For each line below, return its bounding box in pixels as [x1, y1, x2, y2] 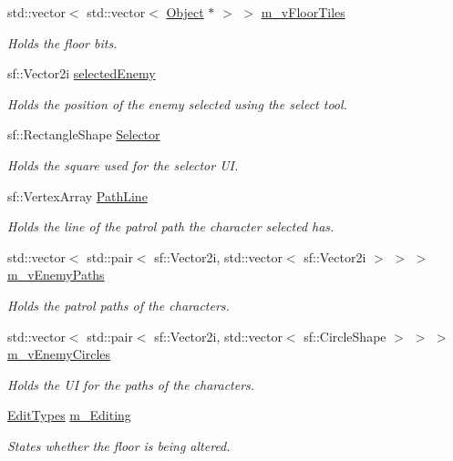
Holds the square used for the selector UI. [7, 155, 239, 174]
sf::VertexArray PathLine [7, 186, 148, 205]
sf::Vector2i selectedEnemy [7, 64, 156, 83]
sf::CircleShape [304, 326, 386, 345]
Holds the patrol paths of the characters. [7, 295, 230, 314]
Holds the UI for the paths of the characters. [7, 374, 255, 394]
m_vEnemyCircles [7, 344, 111, 364]
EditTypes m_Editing [7, 405, 131, 425]
